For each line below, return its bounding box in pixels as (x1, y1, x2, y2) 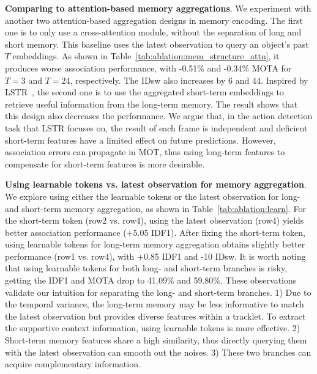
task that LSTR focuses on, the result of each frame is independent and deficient (5, 121, 308, 134)
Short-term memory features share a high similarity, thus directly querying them (5, 334, 307, 346)
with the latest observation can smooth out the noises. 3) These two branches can (5, 345, 311, 358)
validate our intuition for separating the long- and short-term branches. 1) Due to (5, 285, 311, 298)
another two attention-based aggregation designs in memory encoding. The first (5, 13, 303, 26)
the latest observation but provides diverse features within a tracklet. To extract (5, 309, 306, 322)
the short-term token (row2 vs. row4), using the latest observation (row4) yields (5, 214, 304, 227)
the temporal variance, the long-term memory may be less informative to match (5, 298, 304, 310)
